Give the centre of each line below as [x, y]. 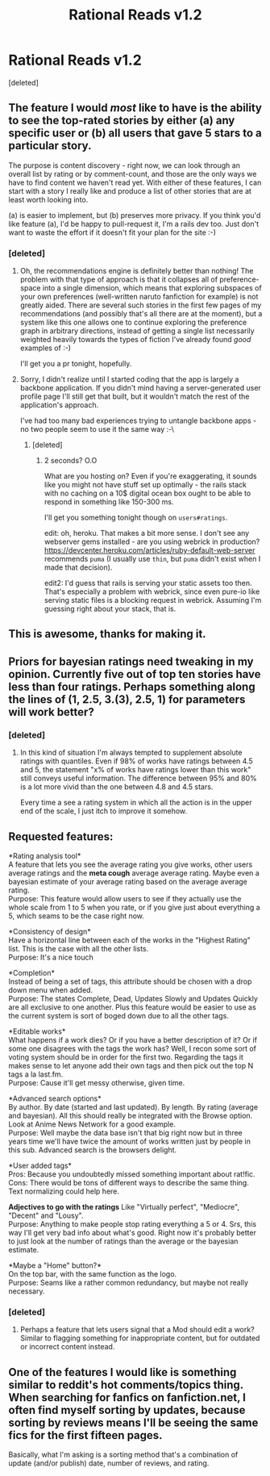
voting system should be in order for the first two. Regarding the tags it [126, 1057]
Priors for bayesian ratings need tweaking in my [131, 661]
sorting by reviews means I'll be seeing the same [133, 1422]
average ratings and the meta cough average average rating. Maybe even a [134, 872]
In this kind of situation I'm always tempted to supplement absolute [131, 753]
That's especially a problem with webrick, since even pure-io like [152, 592]
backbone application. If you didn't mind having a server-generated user [141, 388]
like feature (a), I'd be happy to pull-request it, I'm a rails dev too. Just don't [134, 224]
